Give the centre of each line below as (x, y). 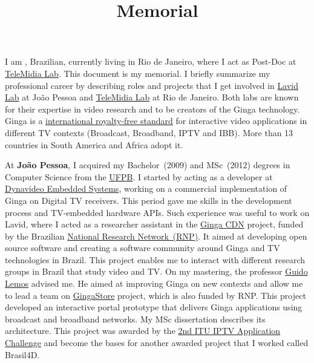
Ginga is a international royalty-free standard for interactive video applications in (156, 121)
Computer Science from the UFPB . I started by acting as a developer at (139, 176)
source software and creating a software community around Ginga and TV (142, 248)
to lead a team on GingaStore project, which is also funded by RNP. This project (155, 295)
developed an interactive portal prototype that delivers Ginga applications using (154, 307)
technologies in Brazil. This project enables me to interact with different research (155, 259)
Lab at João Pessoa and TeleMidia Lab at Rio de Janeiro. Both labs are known (152, 97)
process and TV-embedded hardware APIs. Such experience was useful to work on (157, 212)
